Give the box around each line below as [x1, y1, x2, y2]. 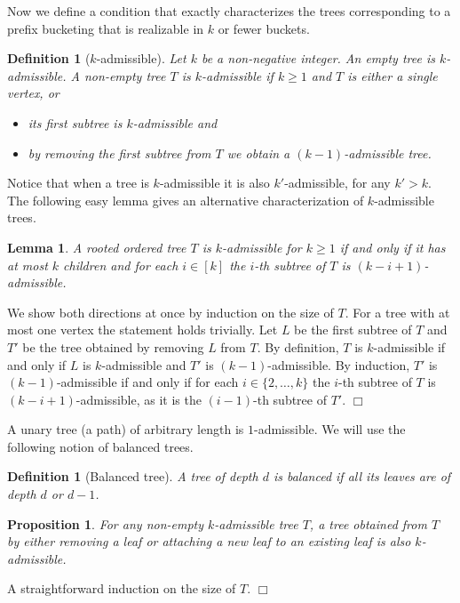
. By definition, [257, 337, 339, 356]
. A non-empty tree [62, 66, 166, 84]
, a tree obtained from [309, 514, 427, 533]
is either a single [347, 66, 438, 84]
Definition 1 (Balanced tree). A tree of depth [7, 467, 258, 486]
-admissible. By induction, [267, 355, 410, 374]
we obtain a [226, 143, 290, 162]
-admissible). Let [96, 49, 186, 68]
